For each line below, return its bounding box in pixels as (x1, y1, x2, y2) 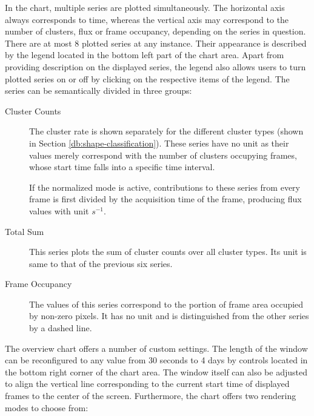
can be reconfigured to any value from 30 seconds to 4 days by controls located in (5, 354, 308, 366)
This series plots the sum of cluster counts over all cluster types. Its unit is (29, 245, 307, 258)
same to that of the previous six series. (29, 257, 173, 269)
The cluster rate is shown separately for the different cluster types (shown (29, 125, 304, 137)
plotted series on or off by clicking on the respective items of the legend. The (5, 72, 290, 85)
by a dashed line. (29, 322, 92, 334)
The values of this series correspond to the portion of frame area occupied (29, 297, 304, 310)
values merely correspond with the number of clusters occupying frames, (29, 148, 297, 161)
